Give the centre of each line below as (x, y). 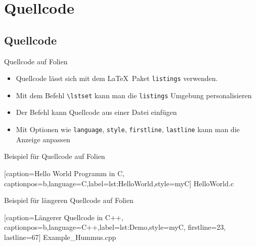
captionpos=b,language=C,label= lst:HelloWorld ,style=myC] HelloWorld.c (119, 183)
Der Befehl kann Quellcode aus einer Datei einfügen (96, 112)
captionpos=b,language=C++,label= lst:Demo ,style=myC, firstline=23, (115, 227)
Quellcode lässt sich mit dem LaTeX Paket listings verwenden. (117, 78)
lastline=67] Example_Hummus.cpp (60, 237)
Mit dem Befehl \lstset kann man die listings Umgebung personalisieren (134, 95)
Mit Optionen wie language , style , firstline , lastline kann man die (128, 129)
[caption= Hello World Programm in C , (64, 173)
